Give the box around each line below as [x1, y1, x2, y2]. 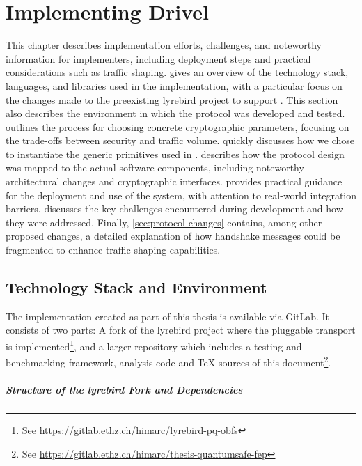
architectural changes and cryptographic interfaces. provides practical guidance [6, 174, 343, 189]
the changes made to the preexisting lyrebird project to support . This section [6, 92, 338, 107]
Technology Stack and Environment [6, 277, 267, 298]
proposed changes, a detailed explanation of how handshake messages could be [6, 228, 340, 243]
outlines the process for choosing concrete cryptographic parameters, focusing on [6, 119, 349, 134]
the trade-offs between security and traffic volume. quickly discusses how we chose [6, 133, 355, 148]
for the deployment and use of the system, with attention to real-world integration [6, 187, 356, 202]
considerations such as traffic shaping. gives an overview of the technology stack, [6, 65, 349, 79]
